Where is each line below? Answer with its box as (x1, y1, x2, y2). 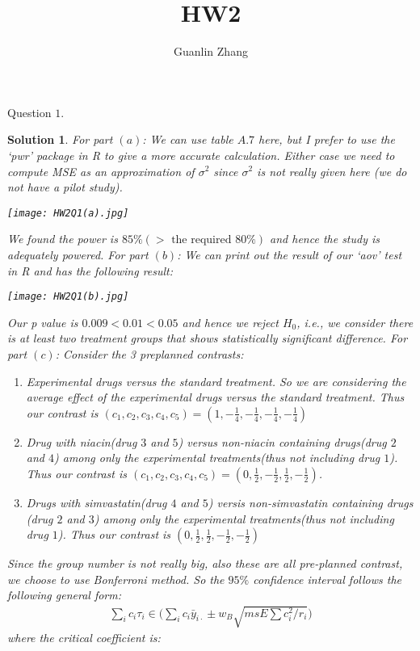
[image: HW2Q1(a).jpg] (7, 207, 129, 219)
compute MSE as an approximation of (7, 162, 195, 179)
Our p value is (7, 313, 78, 330)
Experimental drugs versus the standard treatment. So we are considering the (26, 372, 406, 389)
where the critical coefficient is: (7, 629, 161, 646)
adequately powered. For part (7, 246, 149, 262)
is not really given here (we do (257, 162, 407, 179)
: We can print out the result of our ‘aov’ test (177, 246, 402, 262)
